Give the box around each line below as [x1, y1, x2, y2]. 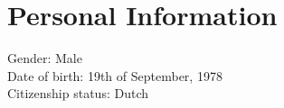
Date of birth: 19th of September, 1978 [7, 66, 222, 85]
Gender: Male [7, 49, 82, 67]
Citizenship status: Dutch [7, 84, 148, 103]
